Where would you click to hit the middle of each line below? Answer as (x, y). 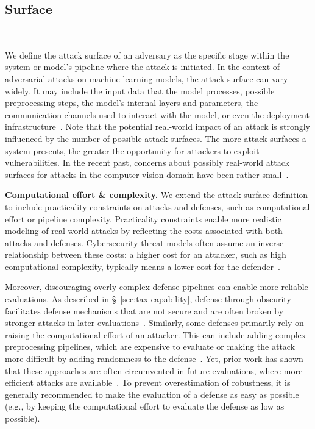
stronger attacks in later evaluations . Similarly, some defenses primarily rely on (154, 323)
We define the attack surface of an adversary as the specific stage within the (147, 55)
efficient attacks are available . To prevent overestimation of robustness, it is (148, 382)
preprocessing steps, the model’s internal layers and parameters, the (132, 103)
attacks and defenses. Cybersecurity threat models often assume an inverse (144, 242)
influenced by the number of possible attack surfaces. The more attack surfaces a (156, 138)
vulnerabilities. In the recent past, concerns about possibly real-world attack (147, 162)
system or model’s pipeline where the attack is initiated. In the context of (143, 67)
